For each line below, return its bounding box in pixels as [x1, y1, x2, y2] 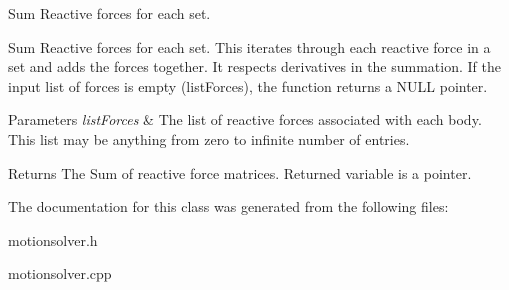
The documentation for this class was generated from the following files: [8, 196, 449, 217]
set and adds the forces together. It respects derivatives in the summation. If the [8, 56, 501, 77]
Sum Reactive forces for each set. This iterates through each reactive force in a [8, 36, 491, 57]
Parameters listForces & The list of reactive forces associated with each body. [8, 109, 482, 130]
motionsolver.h [8, 229, 98, 250]
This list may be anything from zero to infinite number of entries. [8, 128, 410, 149]
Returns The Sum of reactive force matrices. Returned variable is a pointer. [8, 162, 472, 183]
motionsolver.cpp [8, 263, 112, 284]
